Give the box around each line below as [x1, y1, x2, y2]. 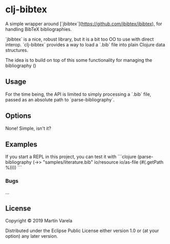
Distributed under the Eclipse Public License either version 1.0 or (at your [5, 228, 159, 234]
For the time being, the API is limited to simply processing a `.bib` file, [5, 91, 152, 97]
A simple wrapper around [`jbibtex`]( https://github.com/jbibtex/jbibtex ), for [5, 21, 162, 27]
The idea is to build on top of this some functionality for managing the [5, 57, 153, 63]
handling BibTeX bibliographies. [5, 26, 72, 32]
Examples [5, 140, 37, 149]
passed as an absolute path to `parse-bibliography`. [5, 96, 115, 102]
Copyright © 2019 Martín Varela [5, 218, 73, 224]
